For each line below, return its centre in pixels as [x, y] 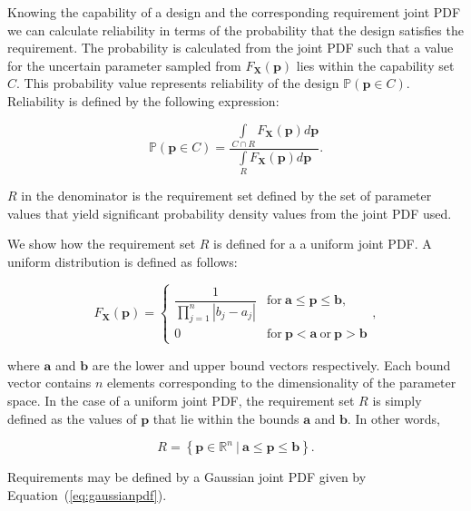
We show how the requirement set [102, 244]
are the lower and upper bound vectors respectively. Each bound [271, 364]
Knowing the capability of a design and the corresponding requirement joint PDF [234, 12]
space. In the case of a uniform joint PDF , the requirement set [181, 400]
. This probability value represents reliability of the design [178, 83]
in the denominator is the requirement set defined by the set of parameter [226, 196]
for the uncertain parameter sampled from [124, 65]
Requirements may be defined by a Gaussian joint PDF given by [187, 477]
